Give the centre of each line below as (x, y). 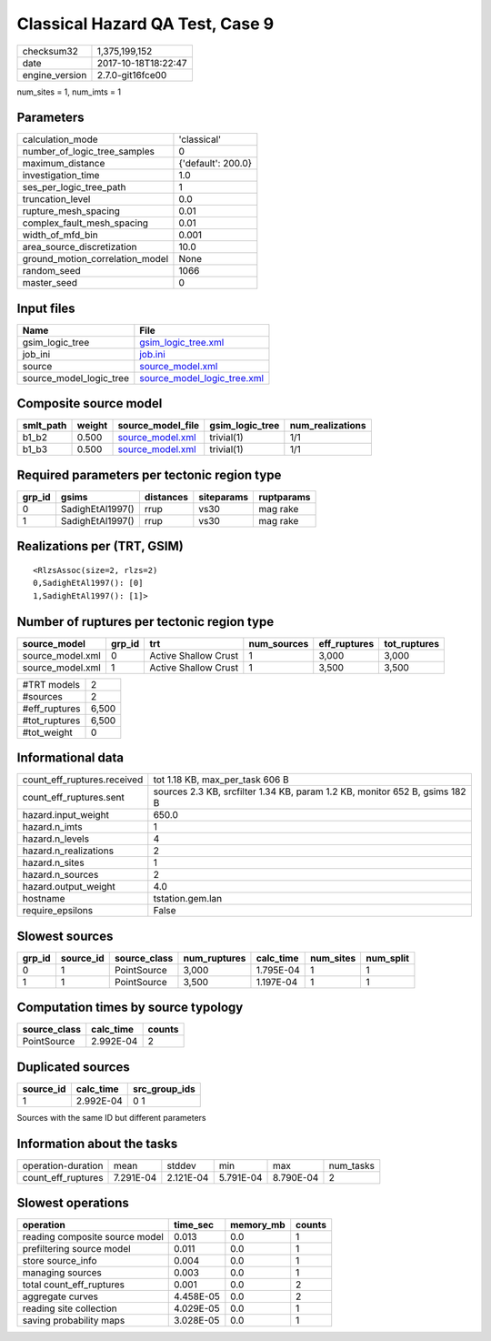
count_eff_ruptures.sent (73, 798)
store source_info (60, 1261)
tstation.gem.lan (188, 899)
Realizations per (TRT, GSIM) (100, 546)
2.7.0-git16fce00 (132, 75)
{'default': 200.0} (215, 164)
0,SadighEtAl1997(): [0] (88, 583)
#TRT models (51, 684)
